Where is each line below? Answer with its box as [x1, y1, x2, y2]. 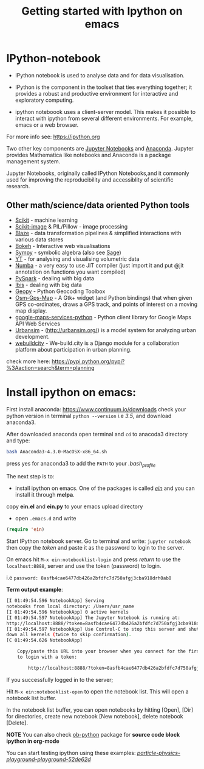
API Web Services [15, 320, 61, 327]
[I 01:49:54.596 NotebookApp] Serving [6, 598, 104, 604]
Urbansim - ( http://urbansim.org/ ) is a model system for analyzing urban [15, 326, 196, 333]
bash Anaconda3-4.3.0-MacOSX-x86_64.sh [6, 448, 107, 455]
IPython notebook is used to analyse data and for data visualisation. [15, 71, 185, 79]
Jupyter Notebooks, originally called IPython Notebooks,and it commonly [6, 169, 189, 177]
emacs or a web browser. [15, 121, 79, 129]
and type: [6, 437, 30, 444]
